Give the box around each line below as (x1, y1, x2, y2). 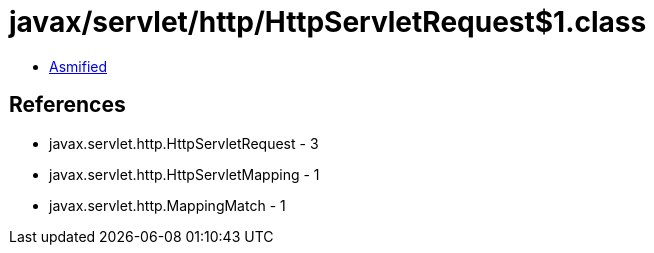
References (9, 92, 126, 118)
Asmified (49, 57, 108, 75)
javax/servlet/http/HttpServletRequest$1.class (9, 5, 647, 39)
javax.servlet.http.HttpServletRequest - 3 (49, 134, 319, 152)
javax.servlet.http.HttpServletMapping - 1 (49, 165, 320, 183)
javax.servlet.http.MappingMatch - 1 (49, 196, 286, 214)
